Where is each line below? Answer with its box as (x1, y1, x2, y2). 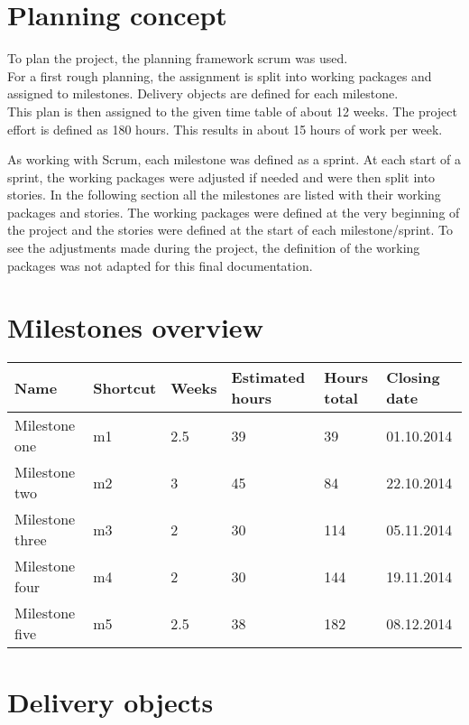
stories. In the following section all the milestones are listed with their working (7, 185, 441, 204)
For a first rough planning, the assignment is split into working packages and (7, 66, 432, 85)
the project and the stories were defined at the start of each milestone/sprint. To (7, 220, 454, 239)
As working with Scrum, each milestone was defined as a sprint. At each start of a (7, 150, 462, 169)
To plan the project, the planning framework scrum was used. (7, 49, 348, 68)
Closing (386, 367, 440, 388)
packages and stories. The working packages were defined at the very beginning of (7, 202, 460, 221)
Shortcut (93, 376, 157, 398)
